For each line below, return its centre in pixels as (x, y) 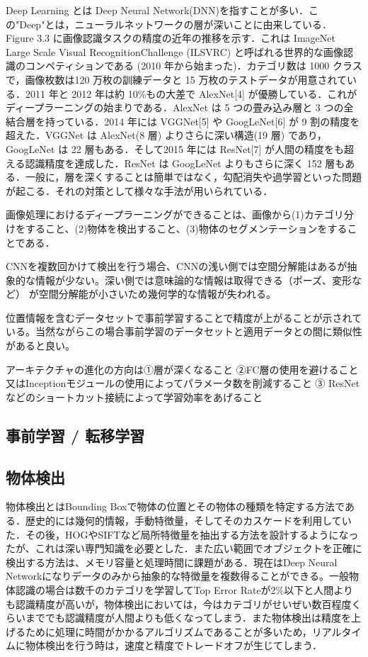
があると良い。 (40, 346)
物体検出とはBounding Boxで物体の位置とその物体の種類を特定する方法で (175, 506)
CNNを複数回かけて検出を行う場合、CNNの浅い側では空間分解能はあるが (177, 266)
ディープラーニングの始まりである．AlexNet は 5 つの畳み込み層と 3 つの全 (180, 107)
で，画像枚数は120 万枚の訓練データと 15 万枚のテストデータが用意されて (177, 79)
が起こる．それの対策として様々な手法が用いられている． (139, 190)
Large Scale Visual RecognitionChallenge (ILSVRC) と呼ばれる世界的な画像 (174, 51)
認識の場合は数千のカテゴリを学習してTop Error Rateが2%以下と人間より (184, 589)
